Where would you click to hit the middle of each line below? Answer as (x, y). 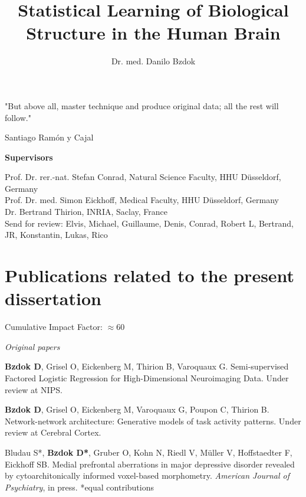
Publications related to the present (150, 275)
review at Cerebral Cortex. (53, 432)
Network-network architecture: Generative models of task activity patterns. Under (153, 421)
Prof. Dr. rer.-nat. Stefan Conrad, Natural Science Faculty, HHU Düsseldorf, (143, 177)
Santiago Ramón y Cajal (49, 137)
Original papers (32, 346)
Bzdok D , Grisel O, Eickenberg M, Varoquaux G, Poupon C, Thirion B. (137, 409)
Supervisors (29, 157)
